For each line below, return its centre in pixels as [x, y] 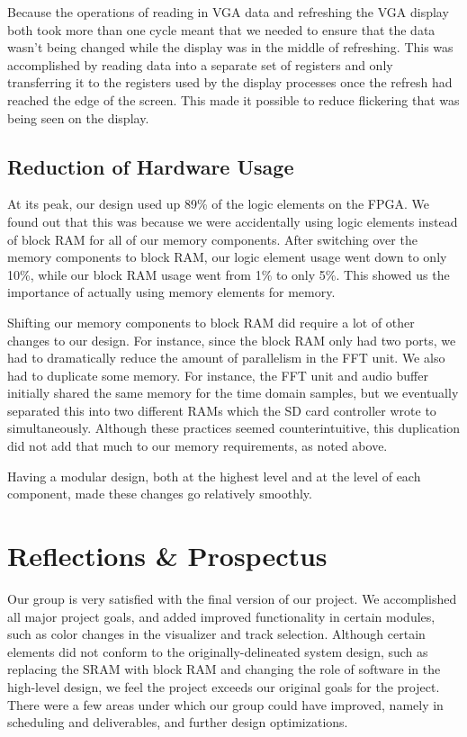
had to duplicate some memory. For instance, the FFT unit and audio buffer [218, 375]
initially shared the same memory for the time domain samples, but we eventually [233, 393]
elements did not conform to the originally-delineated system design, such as [218, 651]
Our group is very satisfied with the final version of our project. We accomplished [232, 598]
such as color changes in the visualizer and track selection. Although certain [216, 634]
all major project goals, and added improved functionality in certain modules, [221, 616]
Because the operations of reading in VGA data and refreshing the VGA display [228, 12]
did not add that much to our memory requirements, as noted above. [198, 446]
